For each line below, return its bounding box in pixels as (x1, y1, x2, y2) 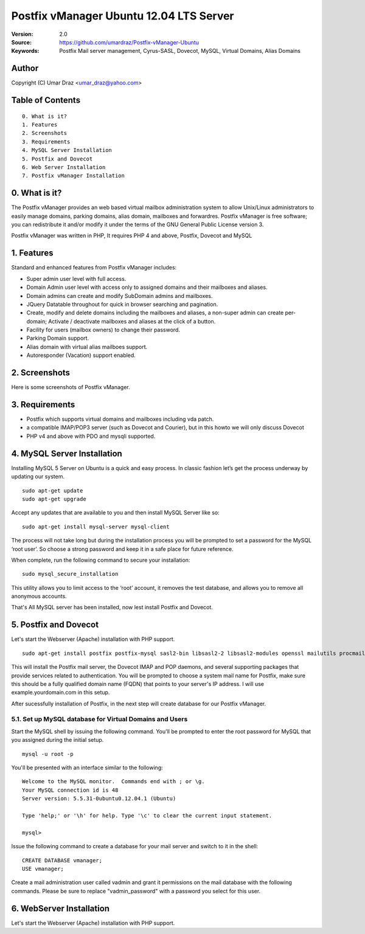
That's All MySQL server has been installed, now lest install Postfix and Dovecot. (11, 604, 213, 611)
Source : (11, 38, 32, 46)
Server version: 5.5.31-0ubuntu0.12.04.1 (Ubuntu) (22, 795, 176, 802)
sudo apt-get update (22, 487, 83, 494)
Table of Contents (11, 95, 81, 106)
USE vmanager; (22, 865, 64, 872)
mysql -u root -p (22, 750, 74, 757)
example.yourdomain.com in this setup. (11, 689, 110, 696)
